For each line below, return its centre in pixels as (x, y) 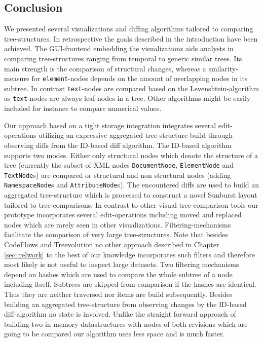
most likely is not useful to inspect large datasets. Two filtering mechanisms (122, 264)
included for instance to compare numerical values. (83, 108)
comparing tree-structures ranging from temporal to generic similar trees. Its (123, 58)
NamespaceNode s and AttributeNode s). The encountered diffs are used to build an (132, 185)
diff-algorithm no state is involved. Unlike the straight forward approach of (120, 314)
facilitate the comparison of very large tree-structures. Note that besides (116, 234)
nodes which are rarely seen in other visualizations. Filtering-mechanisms (118, 224)
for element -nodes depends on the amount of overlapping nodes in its (140, 78)
